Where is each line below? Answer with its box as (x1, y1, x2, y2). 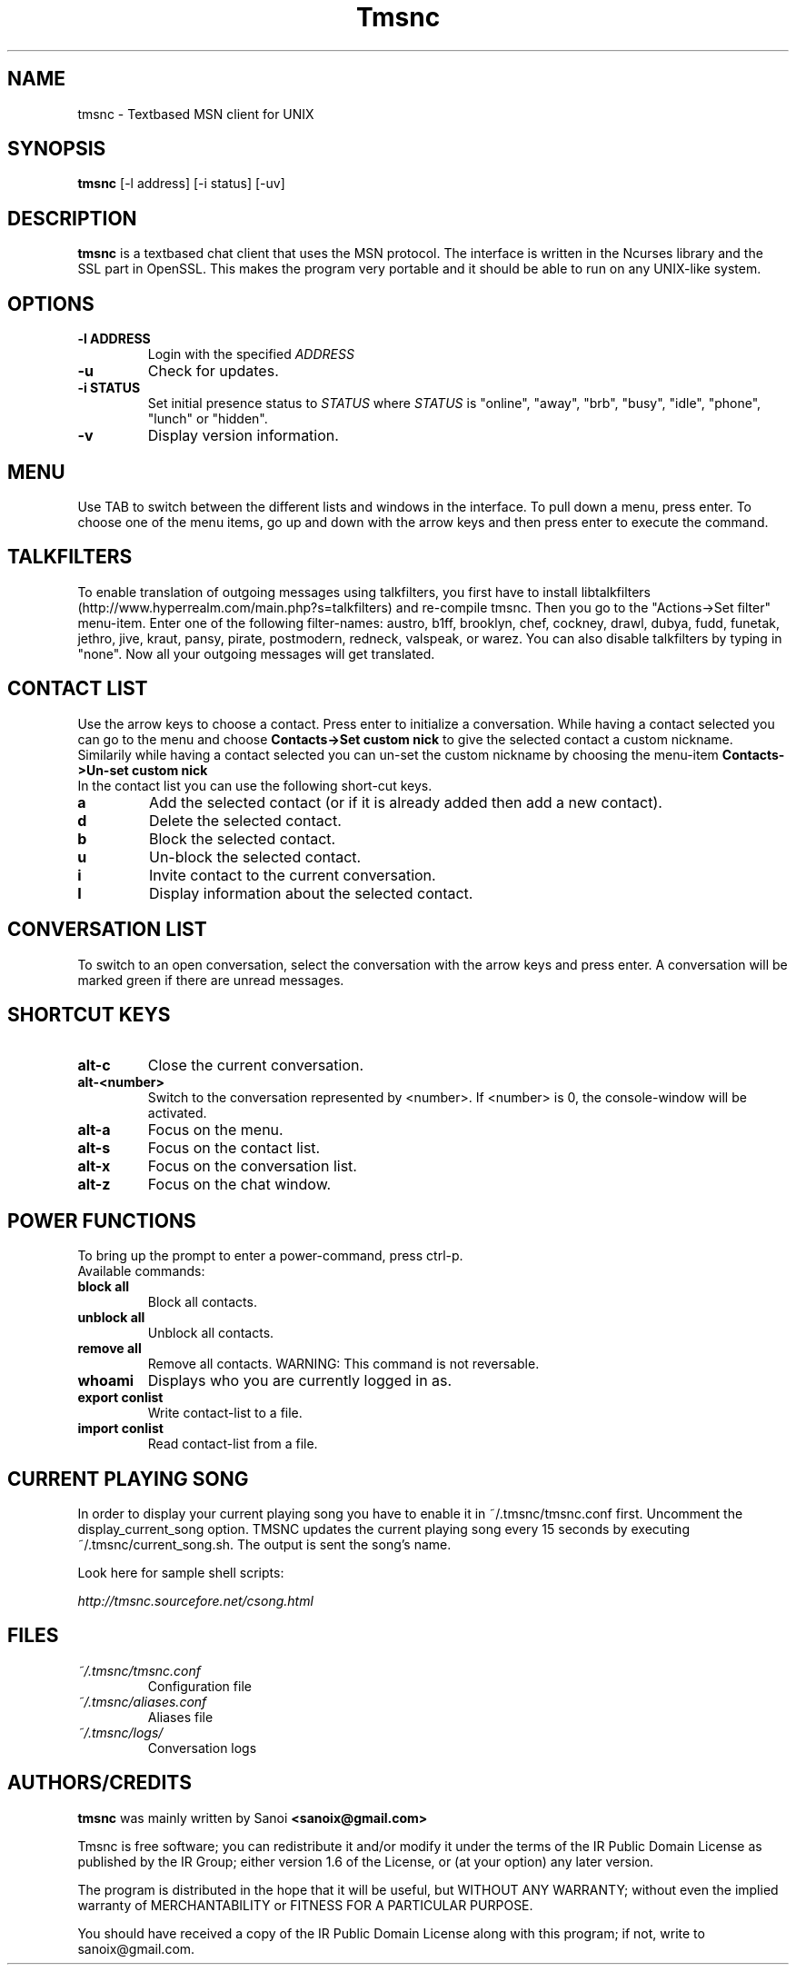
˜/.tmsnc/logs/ (77, 1724, 164, 1740)
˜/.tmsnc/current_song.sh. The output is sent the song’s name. (77, 1537, 452, 1553)
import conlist (77, 1420, 164, 1437)
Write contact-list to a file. (147, 1405, 303, 1421)
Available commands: (77, 1263, 205, 1280)
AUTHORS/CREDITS (7, 1771, 193, 1795)
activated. (147, 1105, 207, 1121)
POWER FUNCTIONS (7, 1209, 196, 1232)
